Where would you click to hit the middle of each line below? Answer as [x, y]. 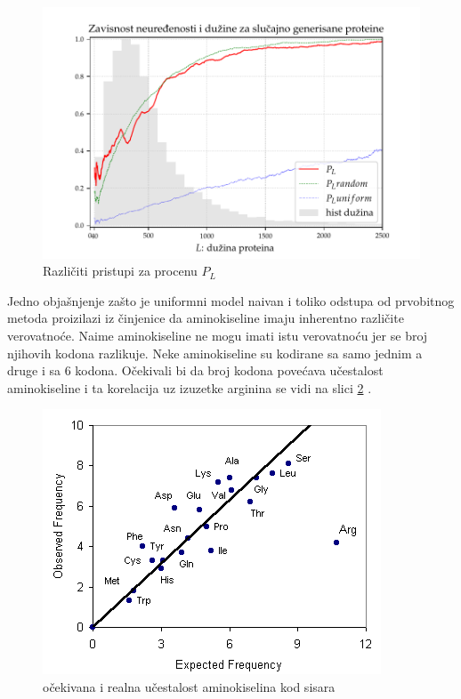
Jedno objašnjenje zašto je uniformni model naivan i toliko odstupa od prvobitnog [231, 300]
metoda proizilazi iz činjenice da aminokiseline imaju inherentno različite [206, 318]
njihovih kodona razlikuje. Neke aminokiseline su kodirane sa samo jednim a [215, 353]
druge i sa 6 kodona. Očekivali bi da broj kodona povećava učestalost [195, 370]
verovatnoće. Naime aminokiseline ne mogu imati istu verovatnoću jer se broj [218, 336]
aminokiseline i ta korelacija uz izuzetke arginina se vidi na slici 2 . [190, 387]
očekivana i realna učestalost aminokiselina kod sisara [189, 687]
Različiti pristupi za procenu [120, 271]
